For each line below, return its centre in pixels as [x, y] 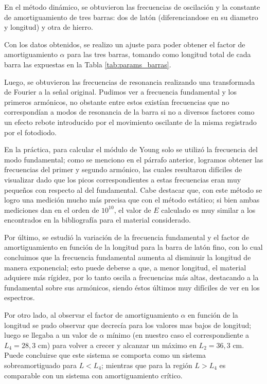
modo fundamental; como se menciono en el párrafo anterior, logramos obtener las [134, 159]
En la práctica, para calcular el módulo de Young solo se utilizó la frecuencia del [131, 149]
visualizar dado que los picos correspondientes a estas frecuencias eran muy [123, 179]
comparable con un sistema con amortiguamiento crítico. [93, 375]
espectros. [20, 297]
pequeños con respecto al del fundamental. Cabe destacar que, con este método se [133, 189]
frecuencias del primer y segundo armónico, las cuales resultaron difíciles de [123, 169]
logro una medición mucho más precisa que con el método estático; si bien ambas [132, 200]
